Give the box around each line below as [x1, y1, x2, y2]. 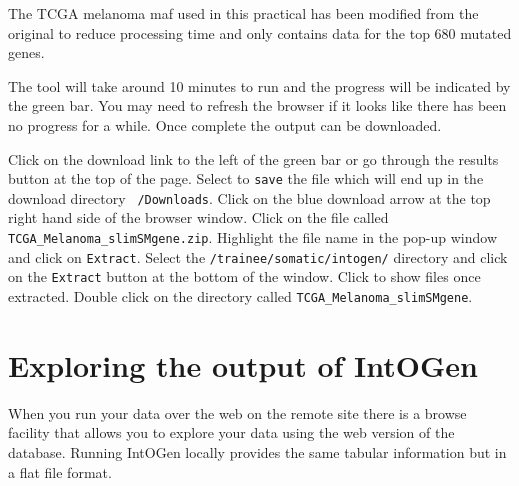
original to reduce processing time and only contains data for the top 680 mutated [8, 22, 512, 43]
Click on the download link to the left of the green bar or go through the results [8, 148, 499, 169]
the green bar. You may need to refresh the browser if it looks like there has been [8, 95, 507, 116]
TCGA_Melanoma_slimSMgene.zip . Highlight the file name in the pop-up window [8, 227, 498, 248]
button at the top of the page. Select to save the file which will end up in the [8, 168, 484, 189]
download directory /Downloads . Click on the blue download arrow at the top [8, 187, 491, 208]
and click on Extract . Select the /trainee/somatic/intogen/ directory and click [8, 246, 508, 267]
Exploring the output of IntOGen [8, 344, 478, 385]
